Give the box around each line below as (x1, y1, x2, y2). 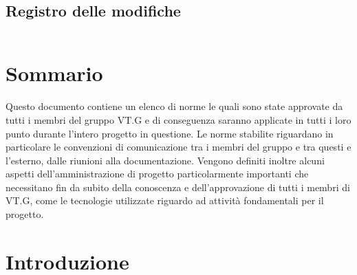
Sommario (6, 59, 103, 87)
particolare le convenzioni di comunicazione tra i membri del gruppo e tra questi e (6, 140, 351, 154)
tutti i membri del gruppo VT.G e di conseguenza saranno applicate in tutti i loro (6, 112, 351, 126)
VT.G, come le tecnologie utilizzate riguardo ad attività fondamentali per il (6, 193, 324, 208)
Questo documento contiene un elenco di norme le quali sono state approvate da (6, 99, 343, 113)
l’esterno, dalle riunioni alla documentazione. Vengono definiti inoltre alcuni (6, 153, 325, 167)
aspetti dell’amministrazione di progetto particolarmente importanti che (6, 166, 309, 181)
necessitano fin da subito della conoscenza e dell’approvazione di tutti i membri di (6, 179, 350, 194)
